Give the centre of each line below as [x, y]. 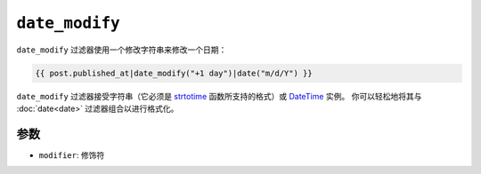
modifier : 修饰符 [72, 154]
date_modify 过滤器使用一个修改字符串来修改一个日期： [122, 50]
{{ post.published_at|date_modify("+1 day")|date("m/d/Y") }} [174, 73]
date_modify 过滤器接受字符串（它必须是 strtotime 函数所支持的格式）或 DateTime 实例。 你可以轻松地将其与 [219, 96]
